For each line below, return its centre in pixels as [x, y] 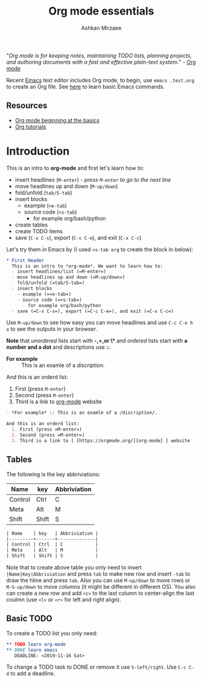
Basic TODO [29, 619]
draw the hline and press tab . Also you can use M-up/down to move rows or [98, 580]
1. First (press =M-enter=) [47, 429]
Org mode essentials [101, 11]
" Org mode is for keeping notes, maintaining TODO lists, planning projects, [99, 55]
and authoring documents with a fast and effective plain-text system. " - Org [101, 62]
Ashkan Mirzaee [101, 28]
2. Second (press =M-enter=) [48, 435]
